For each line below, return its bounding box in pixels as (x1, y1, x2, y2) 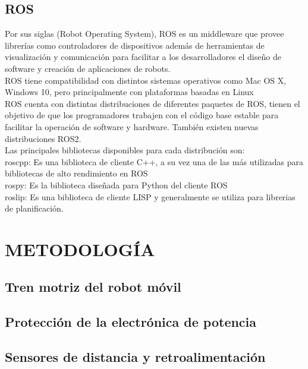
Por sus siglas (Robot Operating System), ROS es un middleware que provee (5, 27, 284, 40)
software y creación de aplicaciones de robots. (5, 62, 171, 74)
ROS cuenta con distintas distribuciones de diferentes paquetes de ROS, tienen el (5, 97, 300, 109)
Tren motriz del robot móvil (5, 277, 181, 296)
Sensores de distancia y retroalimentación (5, 348, 266, 366)
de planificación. (5, 202, 64, 215)
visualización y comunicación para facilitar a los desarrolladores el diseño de (5, 51, 281, 63)
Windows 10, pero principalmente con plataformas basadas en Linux (5, 86, 254, 98)
